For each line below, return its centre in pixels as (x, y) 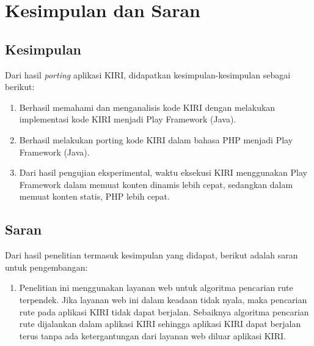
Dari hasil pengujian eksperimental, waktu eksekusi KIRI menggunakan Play (163, 172)
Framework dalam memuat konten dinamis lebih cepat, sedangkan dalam (156, 184)
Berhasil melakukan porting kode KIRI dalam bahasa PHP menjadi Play (156, 139)
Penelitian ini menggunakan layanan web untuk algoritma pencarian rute (156, 288)
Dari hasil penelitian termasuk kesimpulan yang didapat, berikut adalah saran (152, 255)
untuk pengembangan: (46, 267)
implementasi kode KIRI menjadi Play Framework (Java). (128, 119)
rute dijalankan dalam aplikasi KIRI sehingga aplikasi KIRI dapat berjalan (160, 324)
